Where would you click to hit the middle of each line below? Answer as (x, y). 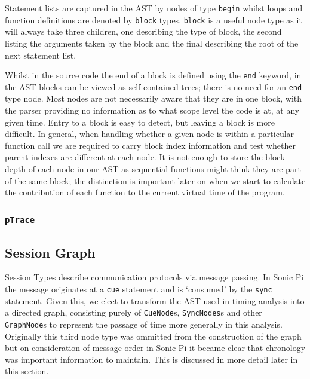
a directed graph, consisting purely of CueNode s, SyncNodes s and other (133, 312)
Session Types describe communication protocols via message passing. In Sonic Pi (154, 277)
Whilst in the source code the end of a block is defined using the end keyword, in (153, 75)
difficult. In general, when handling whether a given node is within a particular (150, 134)
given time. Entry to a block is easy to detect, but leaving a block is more (140, 122)
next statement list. (41, 55)
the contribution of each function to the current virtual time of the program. (145, 192)
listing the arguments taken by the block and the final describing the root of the (152, 43)
